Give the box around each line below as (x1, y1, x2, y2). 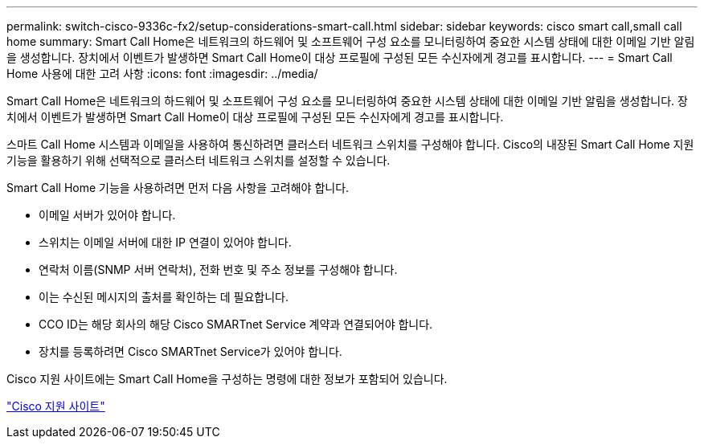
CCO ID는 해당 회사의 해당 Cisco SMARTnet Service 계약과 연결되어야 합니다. (39, 317, 433, 331)
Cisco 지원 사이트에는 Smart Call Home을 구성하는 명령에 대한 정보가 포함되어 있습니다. (6, 372, 448, 386)
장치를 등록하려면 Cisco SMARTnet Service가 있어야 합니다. (39, 345, 342, 358)
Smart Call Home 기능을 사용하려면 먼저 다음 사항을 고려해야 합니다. (6, 181, 350, 194)
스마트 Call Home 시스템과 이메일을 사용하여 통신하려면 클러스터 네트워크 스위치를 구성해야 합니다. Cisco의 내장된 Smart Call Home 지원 (6, 137, 694, 151)
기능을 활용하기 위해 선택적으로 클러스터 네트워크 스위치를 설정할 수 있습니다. (6, 153, 391, 167)
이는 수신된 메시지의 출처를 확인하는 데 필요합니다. (39, 290, 289, 304)
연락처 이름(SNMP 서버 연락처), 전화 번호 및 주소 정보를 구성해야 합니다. (39, 263, 398, 276)
